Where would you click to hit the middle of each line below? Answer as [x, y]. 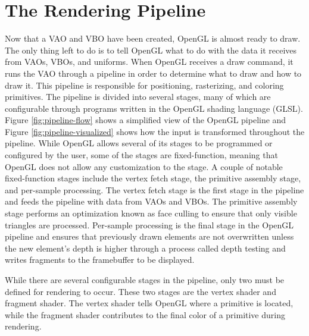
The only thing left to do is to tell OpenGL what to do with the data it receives [151, 50]
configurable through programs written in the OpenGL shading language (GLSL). [154, 108]
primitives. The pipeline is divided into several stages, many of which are [138, 97]
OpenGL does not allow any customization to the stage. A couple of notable [144, 166]
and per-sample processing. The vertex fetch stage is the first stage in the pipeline [154, 189]
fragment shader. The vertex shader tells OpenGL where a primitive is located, [149, 303]
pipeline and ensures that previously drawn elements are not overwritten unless [149, 236]
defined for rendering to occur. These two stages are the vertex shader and [141, 291]
